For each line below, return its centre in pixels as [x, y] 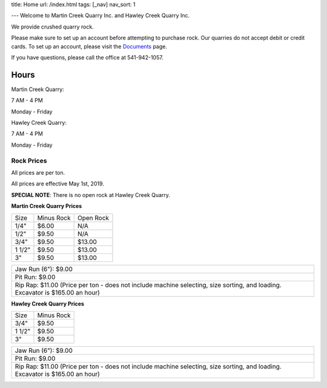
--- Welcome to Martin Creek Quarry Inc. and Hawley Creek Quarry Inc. [101, 16]
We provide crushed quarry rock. [52, 27]
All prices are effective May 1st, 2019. [58, 184]
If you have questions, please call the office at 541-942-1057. [87, 57]
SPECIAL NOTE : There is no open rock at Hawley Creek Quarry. [91, 195]
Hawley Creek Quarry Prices [48, 304]
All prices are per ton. [38, 172]
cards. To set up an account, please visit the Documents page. [89, 46]
